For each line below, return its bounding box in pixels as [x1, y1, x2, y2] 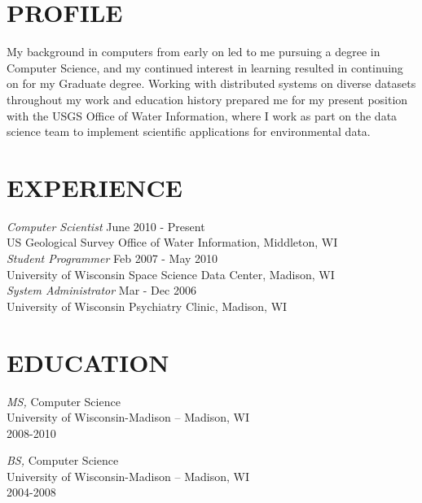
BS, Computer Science [7, 452, 119, 469]
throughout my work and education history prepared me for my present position [7, 90, 408, 107]
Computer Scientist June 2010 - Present [7, 217, 205, 234]
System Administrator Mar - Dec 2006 [7, 282, 196, 299]
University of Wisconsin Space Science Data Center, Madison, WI [7, 265, 335, 282]
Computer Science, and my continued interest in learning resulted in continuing [7, 59, 403, 76]
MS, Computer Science [7, 392, 121, 409]
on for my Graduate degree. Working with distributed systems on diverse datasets [7, 75, 416, 92]
